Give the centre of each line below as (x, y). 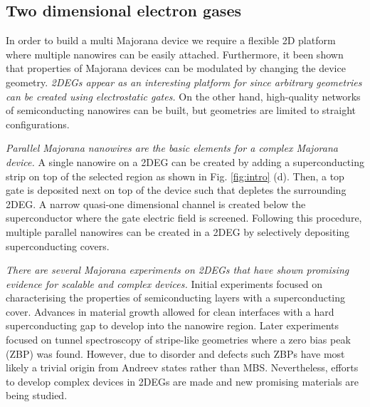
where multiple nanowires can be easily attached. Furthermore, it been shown (175, 54)
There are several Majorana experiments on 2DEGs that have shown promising (178, 270)
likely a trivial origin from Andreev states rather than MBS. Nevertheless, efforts (182, 367)
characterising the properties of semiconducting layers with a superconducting (176, 298)
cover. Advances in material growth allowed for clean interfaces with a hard (170, 311)
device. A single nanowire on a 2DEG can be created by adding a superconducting (185, 161)
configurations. (38, 124)
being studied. (37, 395)
